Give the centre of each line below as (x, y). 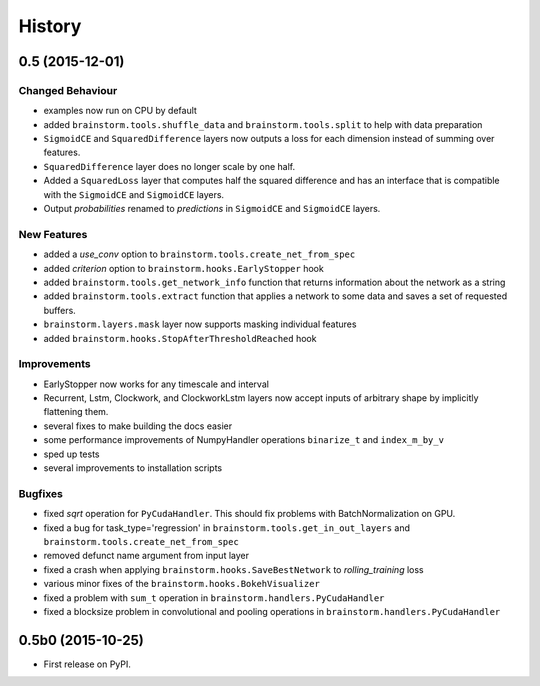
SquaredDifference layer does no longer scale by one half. (169, 166)
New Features (53, 234)
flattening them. (76, 412)
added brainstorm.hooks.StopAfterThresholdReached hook (180, 338)
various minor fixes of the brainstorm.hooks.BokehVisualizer (181, 584)
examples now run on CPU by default (120, 111)
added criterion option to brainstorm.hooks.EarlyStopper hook (183, 268)
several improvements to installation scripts (133, 468)
